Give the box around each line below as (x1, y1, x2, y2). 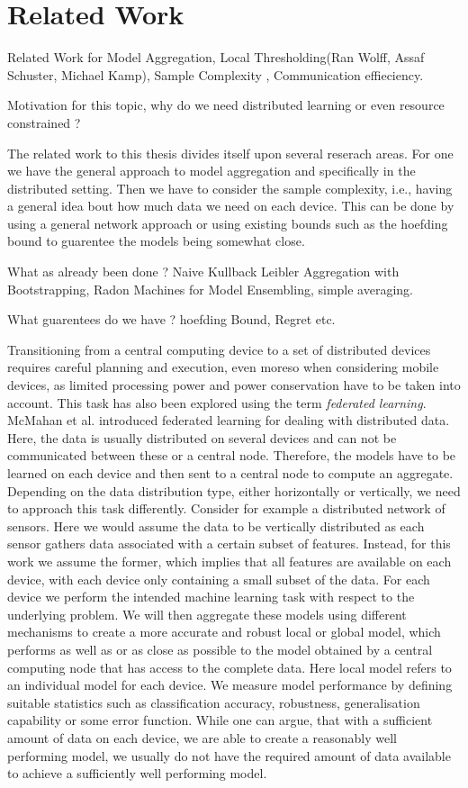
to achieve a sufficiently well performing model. (7, 764, 267, 783)
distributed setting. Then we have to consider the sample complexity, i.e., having (7, 178, 453, 197)
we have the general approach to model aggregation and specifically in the (7, 161, 416, 180)
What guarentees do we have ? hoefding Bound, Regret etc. (7, 310, 336, 329)
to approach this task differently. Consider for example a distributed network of (7, 499, 445, 518)
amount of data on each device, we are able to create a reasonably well (7, 728, 397, 747)
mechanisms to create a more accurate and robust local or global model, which (7, 622, 441, 641)
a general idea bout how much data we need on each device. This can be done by (7, 196, 454, 215)
